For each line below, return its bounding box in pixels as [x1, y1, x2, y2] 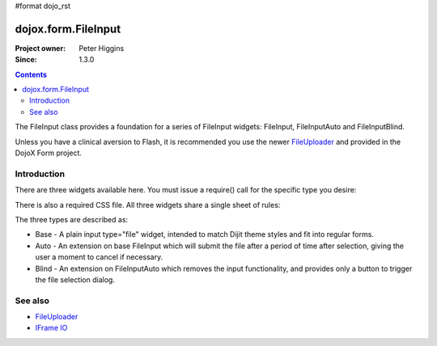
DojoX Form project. [15, 148, 83, 158]
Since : [15, 55, 37, 65]
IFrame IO [35, 323, 68, 333]
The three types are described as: [15, 214, 129, 224]
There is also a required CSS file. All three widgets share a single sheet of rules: [15, 200, 281, 209]
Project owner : [15, 43, 66, 53]
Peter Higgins [78, 43, 125, 53]
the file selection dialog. [35, 275, 115, 285]
